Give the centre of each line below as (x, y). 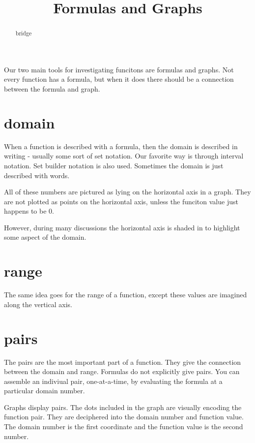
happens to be (25, 211)
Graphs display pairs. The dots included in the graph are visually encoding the (123, 407)
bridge (24, 33)
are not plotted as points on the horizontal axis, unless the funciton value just (121, 201)
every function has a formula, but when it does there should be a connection (119, 79)
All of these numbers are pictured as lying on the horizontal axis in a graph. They (127, 192)
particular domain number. (44, 391)
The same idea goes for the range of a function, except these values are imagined (126, 295)
